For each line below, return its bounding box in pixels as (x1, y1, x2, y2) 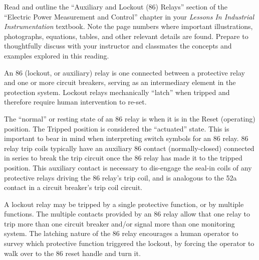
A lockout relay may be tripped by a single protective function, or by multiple (4, 198, 244, 209)
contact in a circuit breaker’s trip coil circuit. (4, 182, 142, 192)
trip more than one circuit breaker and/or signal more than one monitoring (4, 218, 235, 228)
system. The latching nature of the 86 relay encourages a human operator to (4, 228, 238, 238)
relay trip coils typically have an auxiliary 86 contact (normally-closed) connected (4, 142, 254, 153)
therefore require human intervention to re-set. (4, 96, 147, 107)
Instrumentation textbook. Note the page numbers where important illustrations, (4, 21, 253, 31)
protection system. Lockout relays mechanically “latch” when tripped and (4, 86, 230, 97)
